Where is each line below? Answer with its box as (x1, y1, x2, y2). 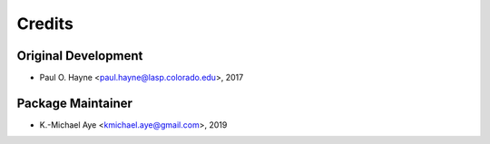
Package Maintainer (16, 95, 133, 110)
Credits (16, 14, 74, 34)
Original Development (16, 48, 143, 63)
